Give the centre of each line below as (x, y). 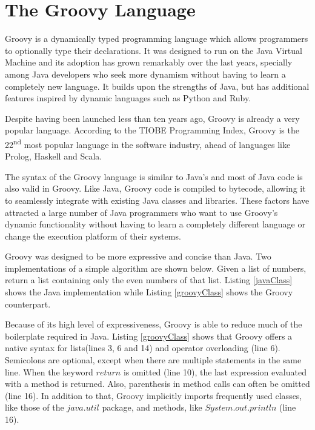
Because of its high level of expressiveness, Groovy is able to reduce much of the (154, 324)
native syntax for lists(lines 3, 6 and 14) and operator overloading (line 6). (143, 348)
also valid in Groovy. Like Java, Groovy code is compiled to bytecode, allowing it (155, 188)
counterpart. (28, 304)
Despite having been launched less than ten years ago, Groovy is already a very (152, 118)
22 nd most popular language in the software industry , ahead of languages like (148, 143)
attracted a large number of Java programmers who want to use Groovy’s (141, 212)
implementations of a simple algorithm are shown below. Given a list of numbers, (156, 268)
